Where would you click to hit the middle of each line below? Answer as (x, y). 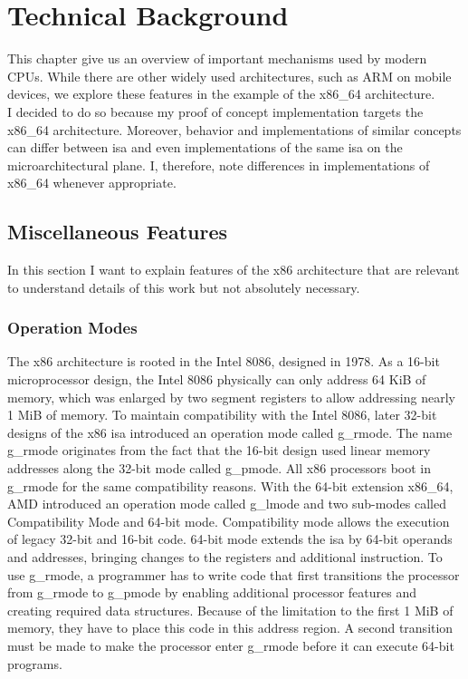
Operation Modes (72, 328)
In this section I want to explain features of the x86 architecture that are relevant (234, 270)
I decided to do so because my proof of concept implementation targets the (215, 111)
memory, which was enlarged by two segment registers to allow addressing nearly (231, 397)
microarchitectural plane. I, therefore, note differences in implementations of (219, 165)
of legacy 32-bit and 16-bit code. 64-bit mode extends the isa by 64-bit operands (230, 539)
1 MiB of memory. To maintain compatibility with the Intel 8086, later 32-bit (222, 415)
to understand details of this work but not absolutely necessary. (184, 287)
